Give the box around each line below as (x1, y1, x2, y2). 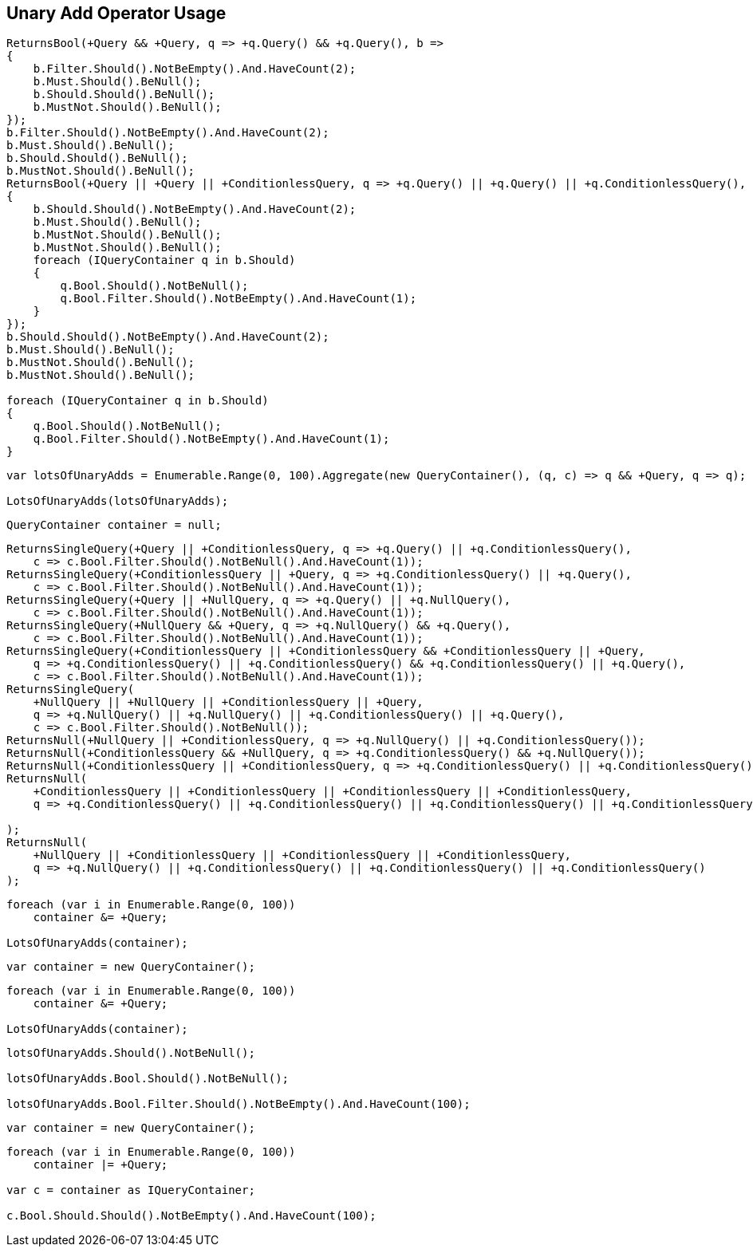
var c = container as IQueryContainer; (6, 1184, 255, 1197)
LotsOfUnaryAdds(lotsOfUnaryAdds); (6, 495, 229, 508)
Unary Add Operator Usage (6, 3, 227, 23)
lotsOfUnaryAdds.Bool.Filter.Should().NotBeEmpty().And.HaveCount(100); (6, 1097, 471, 1111)
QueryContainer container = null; (6, 518, 222, 532)
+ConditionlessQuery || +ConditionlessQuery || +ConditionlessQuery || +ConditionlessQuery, (33, 785, 632, 798)
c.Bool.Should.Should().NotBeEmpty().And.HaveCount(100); (6, 1209, 376, 1223)
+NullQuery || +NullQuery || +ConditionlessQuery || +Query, (33, 695, 424, 709)
